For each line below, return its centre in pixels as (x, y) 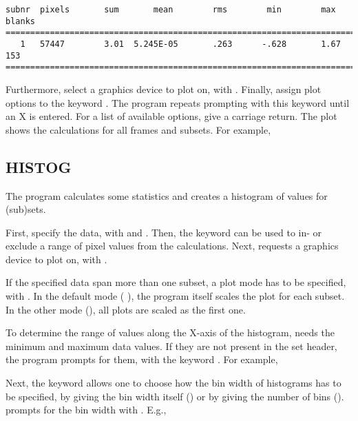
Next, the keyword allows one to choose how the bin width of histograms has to (173, 383)
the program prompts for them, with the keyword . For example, (142, 359)
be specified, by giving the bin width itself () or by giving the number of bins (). (175, 396)
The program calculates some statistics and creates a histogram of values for (167, 195)
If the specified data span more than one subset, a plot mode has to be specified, (176, 282)
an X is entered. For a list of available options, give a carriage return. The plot (171, 116)
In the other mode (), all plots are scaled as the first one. (126, 309)
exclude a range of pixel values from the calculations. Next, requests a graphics (172, 246)
